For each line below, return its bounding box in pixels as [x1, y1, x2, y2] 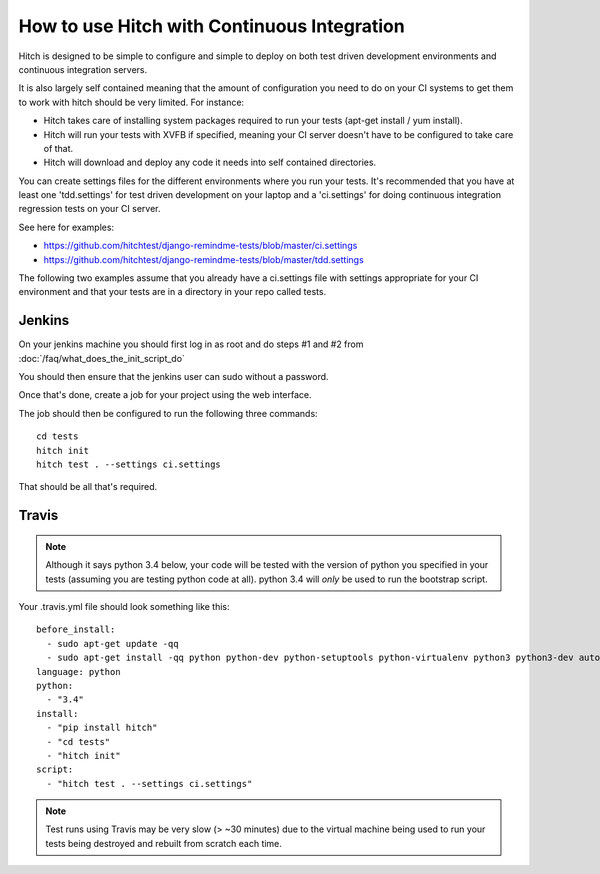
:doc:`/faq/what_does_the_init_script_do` [18, 352, 185, 364]
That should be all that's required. [18, 481, 158, 493]
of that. [43, 142, 74, 154]
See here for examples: [18, 221, 115, 233]
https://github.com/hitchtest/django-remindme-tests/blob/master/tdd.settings [43, 253, 364, 265]
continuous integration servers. [18, 63, 148, 75]
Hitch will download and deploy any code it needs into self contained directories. [43, 156, 377, 169]
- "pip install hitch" [46, 722, 158, 734]
